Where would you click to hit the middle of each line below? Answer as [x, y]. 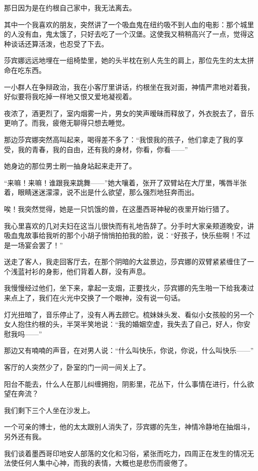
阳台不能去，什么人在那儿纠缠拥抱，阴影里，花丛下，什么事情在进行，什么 [126, 383]
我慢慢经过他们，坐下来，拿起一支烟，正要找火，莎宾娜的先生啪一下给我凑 [126, 288]
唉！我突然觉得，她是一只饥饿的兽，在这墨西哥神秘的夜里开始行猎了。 [119, 208]
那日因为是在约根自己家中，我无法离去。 [70, 7]
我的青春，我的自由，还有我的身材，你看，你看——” [103, 149]
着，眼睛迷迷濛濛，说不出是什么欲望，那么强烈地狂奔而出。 [101, 192]
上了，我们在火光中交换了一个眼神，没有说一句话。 [101, 298]
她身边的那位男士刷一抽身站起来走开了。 [70, 166]
